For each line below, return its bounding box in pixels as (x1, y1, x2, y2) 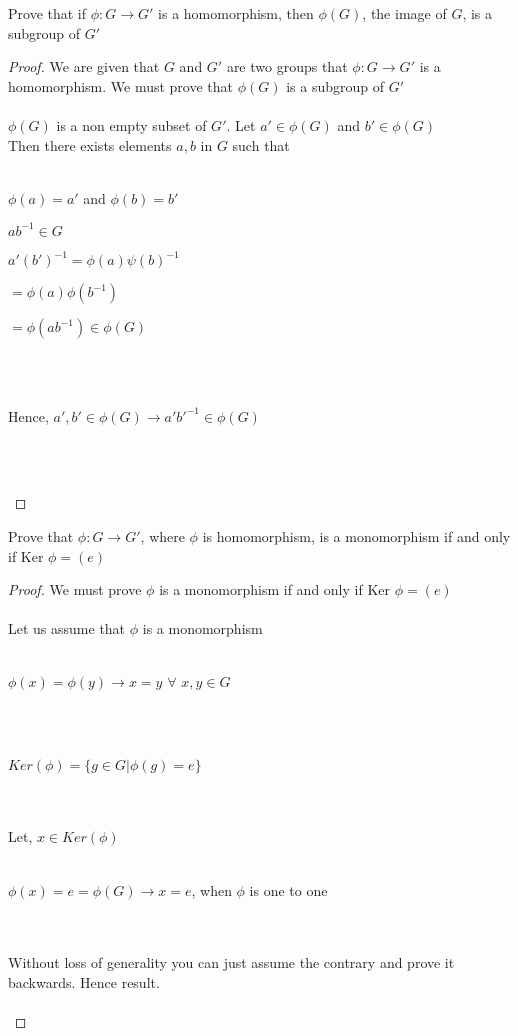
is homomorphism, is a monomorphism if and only (202, 525, 511, 546)
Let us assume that (8, 618, 126, 639)
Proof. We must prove (8, 579, 142, 600)
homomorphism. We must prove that (8, 75, 234, 96)
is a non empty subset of (56, 114, 207, 135)
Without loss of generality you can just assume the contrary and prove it (8, 952, 455, 973)
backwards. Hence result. (8, 972, 160, 992)
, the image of (362, 3, 447, 23)
